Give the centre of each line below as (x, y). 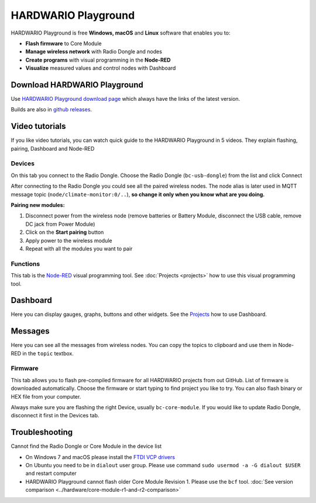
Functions (25, 264)
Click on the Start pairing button (65, 232)
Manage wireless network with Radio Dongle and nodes (94, 52)
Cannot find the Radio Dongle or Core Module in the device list (86, 446)
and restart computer (51, 473)
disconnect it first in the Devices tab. (55, 416)
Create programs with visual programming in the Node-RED (98, 60)
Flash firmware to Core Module (63, 43)
